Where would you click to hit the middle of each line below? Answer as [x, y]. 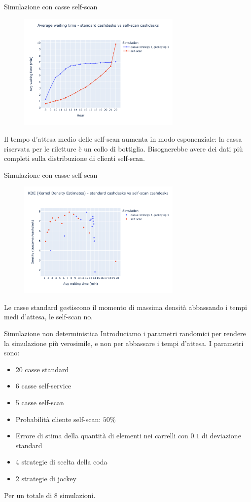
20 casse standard [42, 369]
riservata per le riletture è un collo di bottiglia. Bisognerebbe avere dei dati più [124, 148]
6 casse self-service [43, 386]
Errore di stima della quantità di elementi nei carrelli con [102, 436]
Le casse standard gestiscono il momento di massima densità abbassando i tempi [125, 307]
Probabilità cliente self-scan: [58, 419]
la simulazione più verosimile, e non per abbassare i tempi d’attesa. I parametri [124, 343]
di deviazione [221, 436]
